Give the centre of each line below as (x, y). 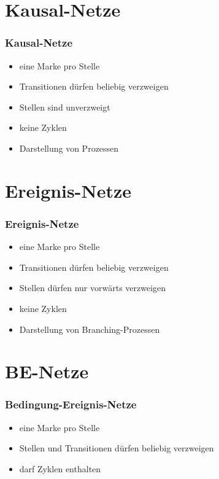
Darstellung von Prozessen (69, 148)
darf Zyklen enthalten (60, 468)
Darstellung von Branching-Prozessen (90, 329)
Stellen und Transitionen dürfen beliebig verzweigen (117, 448)
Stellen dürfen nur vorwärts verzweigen (93, 288)
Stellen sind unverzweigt (65, 107)
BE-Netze (47, 371)
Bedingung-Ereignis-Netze (71, 404)
